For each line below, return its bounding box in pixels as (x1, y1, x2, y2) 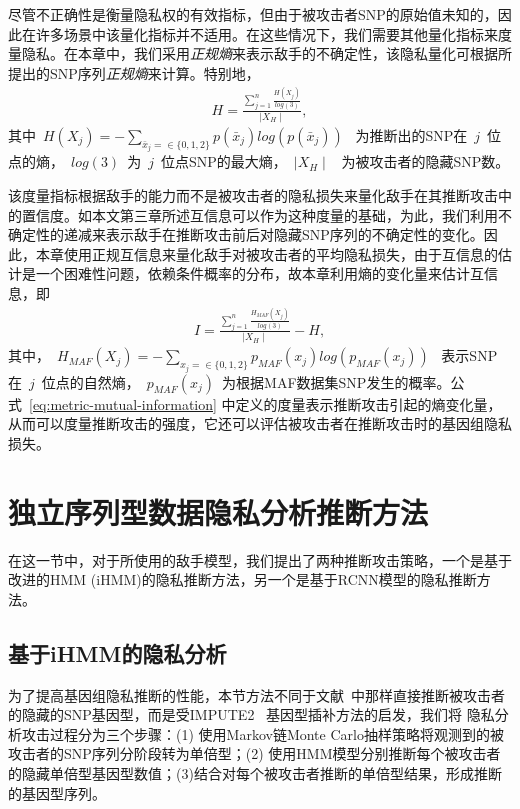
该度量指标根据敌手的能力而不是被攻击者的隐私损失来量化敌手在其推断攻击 (8, 185, 498, 206)
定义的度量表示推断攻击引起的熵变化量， (235, 393, 502, 414)
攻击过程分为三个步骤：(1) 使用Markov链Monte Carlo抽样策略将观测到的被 (21, 723, 504, 744)
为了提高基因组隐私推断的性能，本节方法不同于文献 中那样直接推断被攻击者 (8, 684, 505, 705)
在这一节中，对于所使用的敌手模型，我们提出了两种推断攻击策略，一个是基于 (8, 549, 512, 570)
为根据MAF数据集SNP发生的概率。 (222, 371, 451, 392)
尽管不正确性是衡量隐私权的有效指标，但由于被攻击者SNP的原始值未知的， (8, 4, 498, 24)
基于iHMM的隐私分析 (8, 637, 227, 668)
